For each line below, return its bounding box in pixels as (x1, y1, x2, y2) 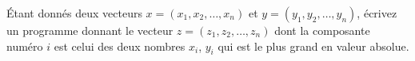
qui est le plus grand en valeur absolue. (217, 37, 409, 54)
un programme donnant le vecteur (6, 22, 174, 38)
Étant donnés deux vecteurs (6, 5, 142, 21)
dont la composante (274, 22, 370, 38)
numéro (6, 37, 43, 54)
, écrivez (357, 5, 397, 21)
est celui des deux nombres (54, 37, 186, 54)
